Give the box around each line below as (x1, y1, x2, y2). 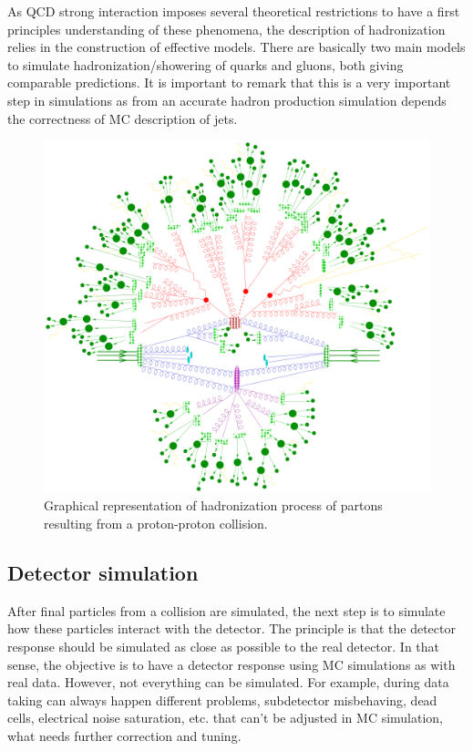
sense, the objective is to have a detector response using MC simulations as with (7, 654, 456, 674)
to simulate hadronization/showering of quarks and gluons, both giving (7, 55, 404, 74)
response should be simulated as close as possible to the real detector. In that (7, 637, 440, 656)
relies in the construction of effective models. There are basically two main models (7, 37, 466, 57)
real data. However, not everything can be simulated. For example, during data (7, 673, 449, 692)
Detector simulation (7, 559, 199, 587)
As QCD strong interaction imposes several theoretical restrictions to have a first (7, 2, 460, 20)
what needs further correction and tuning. (7, 726, 242, 746)
